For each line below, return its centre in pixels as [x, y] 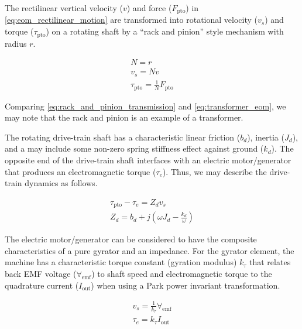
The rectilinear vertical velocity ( [64, 8]
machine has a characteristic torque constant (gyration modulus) [121, 262]
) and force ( [149, 8]
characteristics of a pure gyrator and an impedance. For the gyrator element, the [150, 250]
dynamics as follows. [61, 183]
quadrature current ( [42, 285]
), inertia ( [266, 137]
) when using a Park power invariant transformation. [186, 285]
